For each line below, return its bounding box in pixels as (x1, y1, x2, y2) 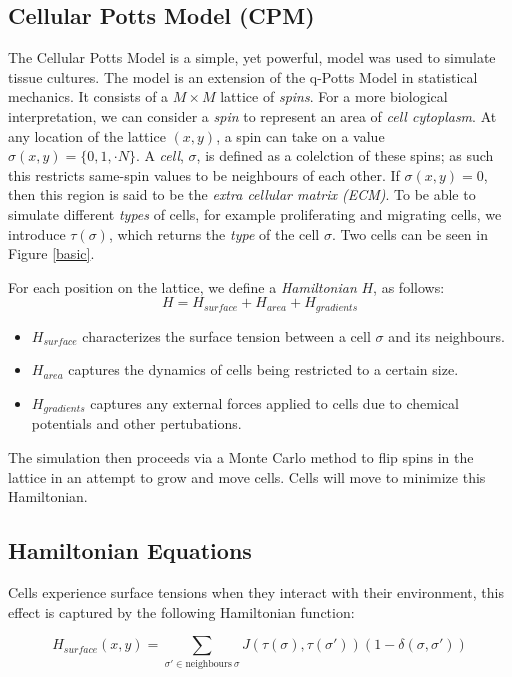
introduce (8, 223, 66, 244)
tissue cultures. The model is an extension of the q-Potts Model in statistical (8, 66, 478, 87)
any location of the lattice (8, 125, 166, 146)
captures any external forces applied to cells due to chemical (90, 392, 459, 413)
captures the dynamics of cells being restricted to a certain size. (68, 359, 459, 380)
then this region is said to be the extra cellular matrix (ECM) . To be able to (8, 184, 476, 205)
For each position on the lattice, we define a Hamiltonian (8, 276, 357, 297)
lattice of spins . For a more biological (220, 86, 448, 107)
